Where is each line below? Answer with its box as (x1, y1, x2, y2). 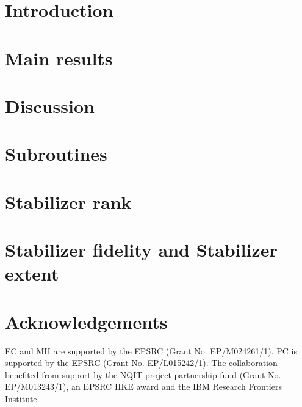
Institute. (5, 392, 40, 405)
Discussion (5, 93, 95, 118)
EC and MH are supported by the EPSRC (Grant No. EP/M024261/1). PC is (5, 344, 297, 357)
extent (5, 261, 59, 286)
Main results (5, 45, 113, 70)
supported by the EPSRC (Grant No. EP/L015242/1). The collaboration (5, 356, 278, 369)
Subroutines (5, 141, 107, 166)
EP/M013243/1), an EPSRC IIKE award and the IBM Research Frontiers (5, 380, 282, 393)
